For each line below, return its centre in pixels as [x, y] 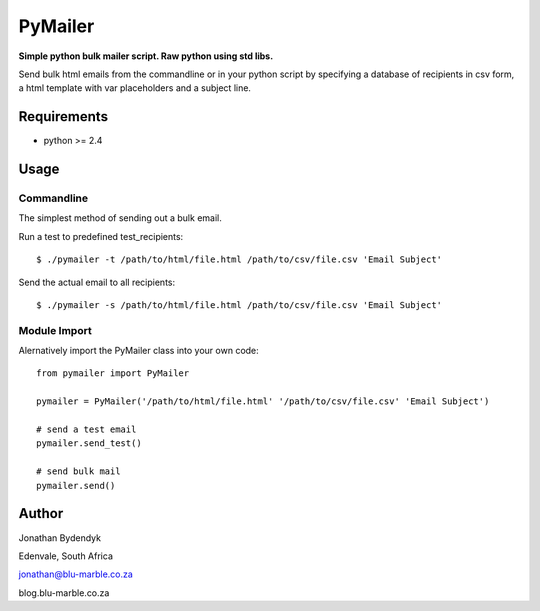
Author [41, 513]
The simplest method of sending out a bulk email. [120, 218]
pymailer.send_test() [89, 443]
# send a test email [86, 429]
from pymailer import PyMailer [113, 373]
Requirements [63, 116]
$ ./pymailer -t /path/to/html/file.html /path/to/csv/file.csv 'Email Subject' [239, 259]
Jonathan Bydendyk [60, 537]
